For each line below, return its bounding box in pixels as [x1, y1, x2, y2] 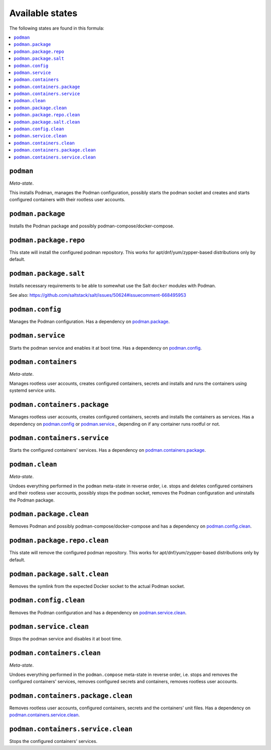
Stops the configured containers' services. [9, 738, 98, 744]
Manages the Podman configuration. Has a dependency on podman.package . [9, 318, 170, 324]
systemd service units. [9, 387, 56, 393]
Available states [9, 8, 78, 19]
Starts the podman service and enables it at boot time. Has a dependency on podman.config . [9, 345, 202, 351]
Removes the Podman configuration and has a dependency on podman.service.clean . [9, 609, 187, 616]
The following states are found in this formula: [9, 25, 104, 31]
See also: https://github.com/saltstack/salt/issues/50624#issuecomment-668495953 [9, 292, 187, 298]
